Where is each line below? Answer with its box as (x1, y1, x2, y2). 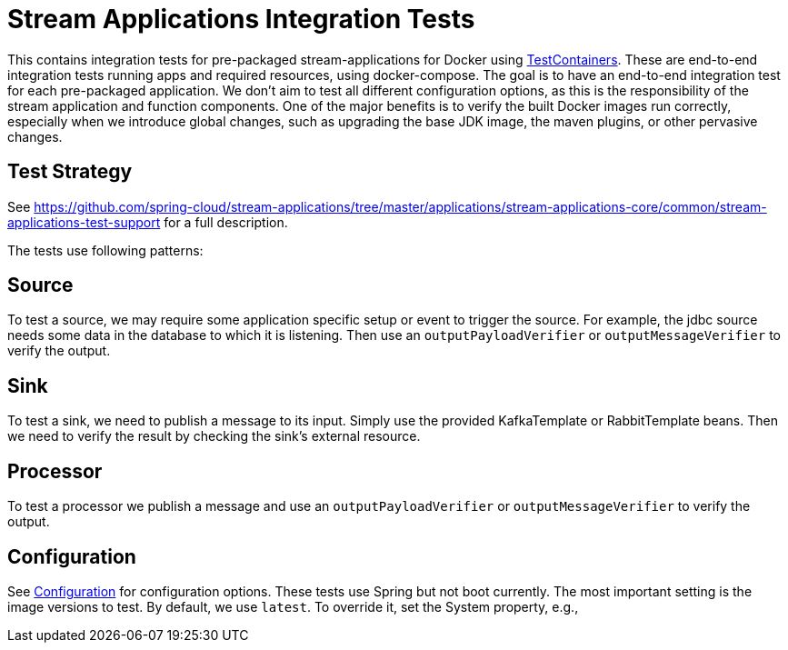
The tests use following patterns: (7, 242, 204, 258)
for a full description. (164, 214, 288, 230)
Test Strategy (7, 160, 133, 184)
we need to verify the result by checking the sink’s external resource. (7, 428, 421, 445)
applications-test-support (7, 214, 161, 230)
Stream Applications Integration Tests (7, 4, 475, 35)
